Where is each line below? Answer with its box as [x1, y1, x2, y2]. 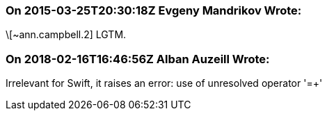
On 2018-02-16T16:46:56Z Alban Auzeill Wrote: [6, 51, 270, 66]
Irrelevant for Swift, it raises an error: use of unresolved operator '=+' [6, 77, 323, 90]
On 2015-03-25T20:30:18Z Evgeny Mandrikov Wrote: [6, 3, 302, 17]
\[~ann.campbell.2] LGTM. [6, 28, 127, 41]
